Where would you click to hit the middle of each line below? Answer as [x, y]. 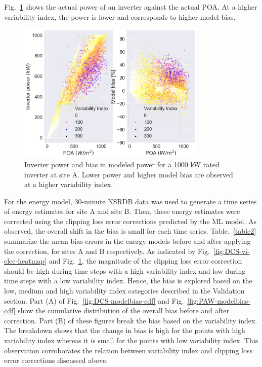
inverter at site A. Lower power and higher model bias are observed [129, 174]
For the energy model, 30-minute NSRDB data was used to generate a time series [130, 201]
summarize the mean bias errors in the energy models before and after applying [127, 241]
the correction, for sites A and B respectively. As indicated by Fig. [107, 251]
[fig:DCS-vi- [231, 251]
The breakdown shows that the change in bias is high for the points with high [125, 330]
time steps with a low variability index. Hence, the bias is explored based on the [128, 281]
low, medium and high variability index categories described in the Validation [124, 291]
